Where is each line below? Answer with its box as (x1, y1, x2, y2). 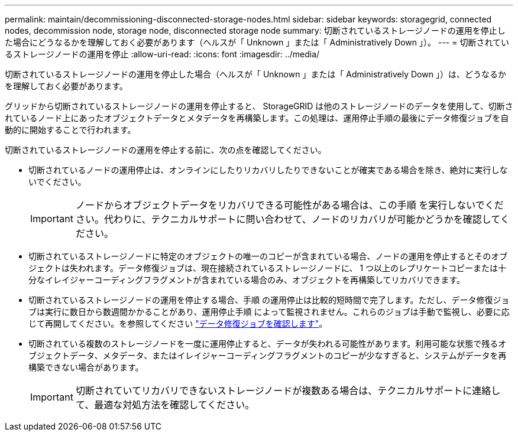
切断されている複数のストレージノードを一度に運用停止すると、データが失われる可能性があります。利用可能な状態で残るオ (28, 339, 507, 349)
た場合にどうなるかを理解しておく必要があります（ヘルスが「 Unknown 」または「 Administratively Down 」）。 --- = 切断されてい (5, 37, 510, 47)
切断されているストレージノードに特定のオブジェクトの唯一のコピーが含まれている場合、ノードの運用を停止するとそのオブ (28, 251, 508, 261)
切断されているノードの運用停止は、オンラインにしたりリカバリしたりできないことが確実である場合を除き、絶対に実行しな (28, 165, 508, 175)
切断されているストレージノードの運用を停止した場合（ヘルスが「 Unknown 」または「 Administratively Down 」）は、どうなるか (5, 69, 506, 79)
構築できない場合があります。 (28, 362, 144, 372)
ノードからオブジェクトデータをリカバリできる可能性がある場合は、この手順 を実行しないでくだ (75, 199, 504, 211)
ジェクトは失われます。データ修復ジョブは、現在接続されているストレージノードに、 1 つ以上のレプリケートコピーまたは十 (28, 263, 507, 273)
